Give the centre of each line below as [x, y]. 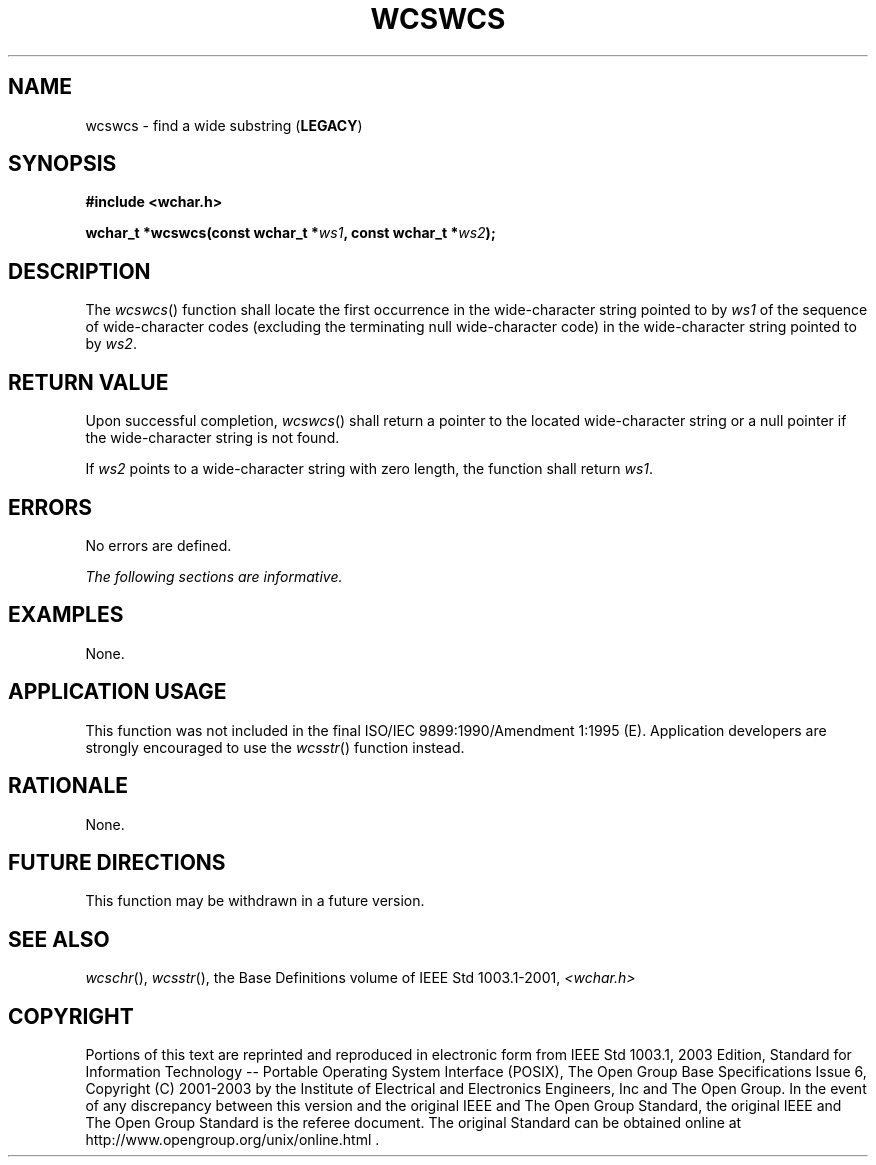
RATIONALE [68, 786]
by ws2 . [111, 344]
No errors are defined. [158, 545]
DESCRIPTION [79, 271]
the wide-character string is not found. [212, 438]
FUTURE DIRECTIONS [117, 862]
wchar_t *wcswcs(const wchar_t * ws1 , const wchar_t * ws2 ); [290, 233]
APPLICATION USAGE [117, 692]
